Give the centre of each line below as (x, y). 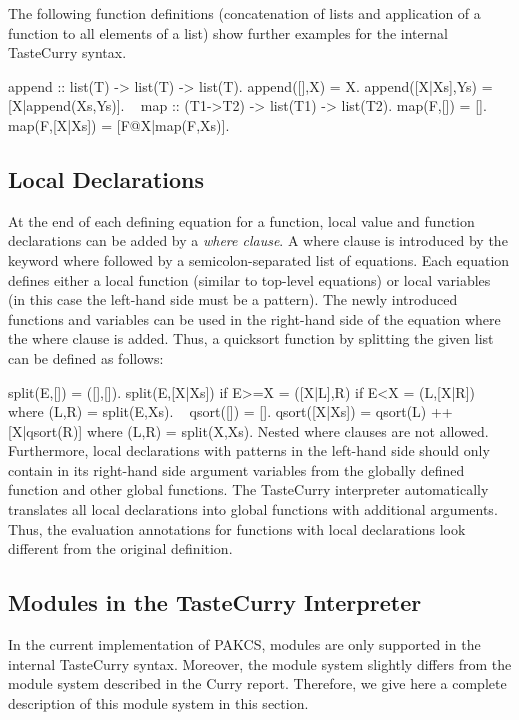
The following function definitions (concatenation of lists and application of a (244, 13)
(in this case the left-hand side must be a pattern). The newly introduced (233, 299)
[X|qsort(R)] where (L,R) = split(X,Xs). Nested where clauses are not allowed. (248, 430)
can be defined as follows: (86, 357)
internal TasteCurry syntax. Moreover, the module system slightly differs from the (260, 663)
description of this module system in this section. (158, 702)
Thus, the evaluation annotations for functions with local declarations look (237, 528)
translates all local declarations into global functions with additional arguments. (253, 509)
